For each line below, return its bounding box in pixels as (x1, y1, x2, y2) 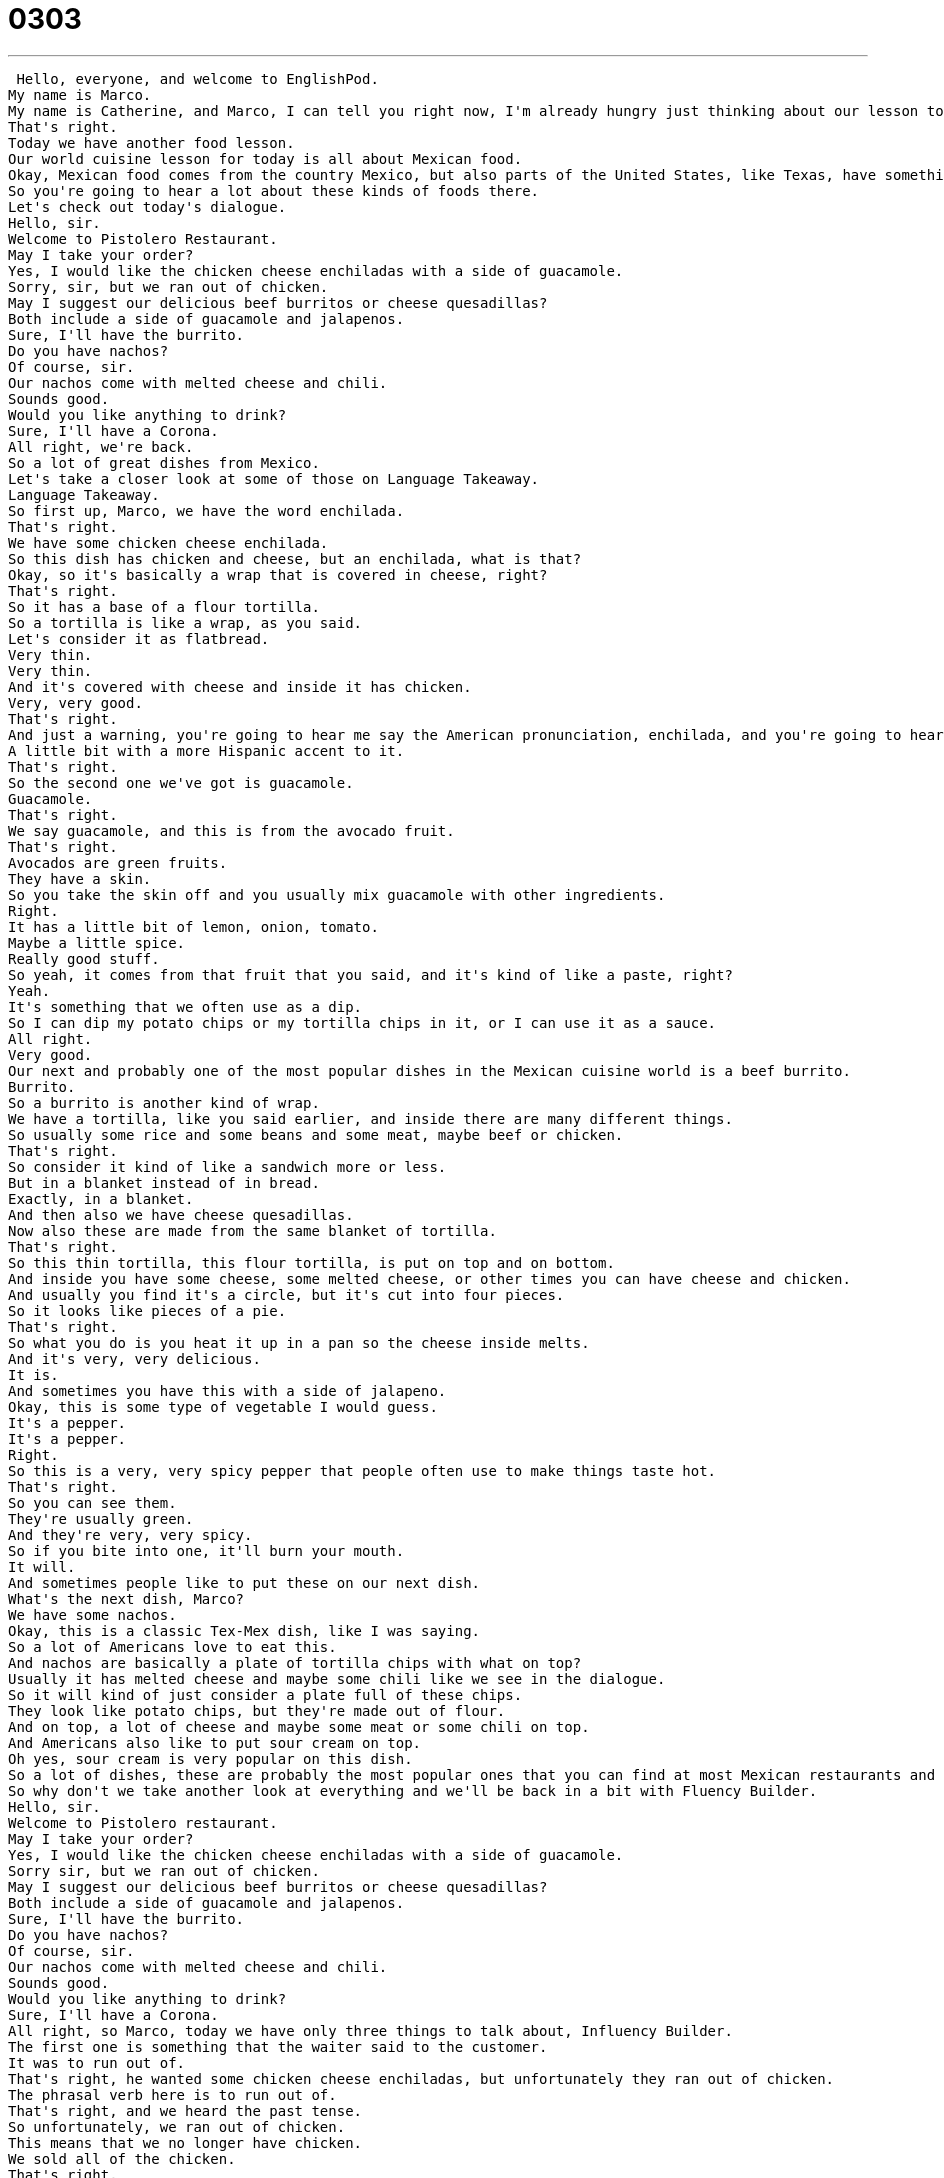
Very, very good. (8, 694, 143, 711)
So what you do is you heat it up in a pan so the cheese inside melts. (8, 1334, 590, 1351)
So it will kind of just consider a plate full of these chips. (8, 1686, 523, 1703)
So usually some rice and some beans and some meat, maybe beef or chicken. (8, 1126, 624, 1143)
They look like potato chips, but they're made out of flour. (8, 1702, 506, 1719)
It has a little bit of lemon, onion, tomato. (8, 918, 379, 935)
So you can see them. (8, 1494, 177, 1511)
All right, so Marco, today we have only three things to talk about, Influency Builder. (8, 2022, 733, 2039)
